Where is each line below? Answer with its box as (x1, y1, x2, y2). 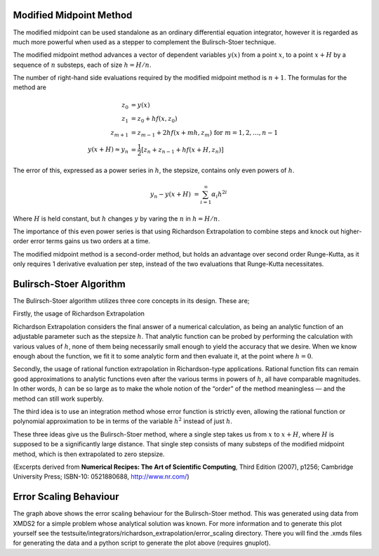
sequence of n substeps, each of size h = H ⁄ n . (13, 60, 152, 69)
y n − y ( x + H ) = (149, 190, 199, 200)
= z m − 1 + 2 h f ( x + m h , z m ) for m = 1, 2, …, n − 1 (131, 129, 279, 138)
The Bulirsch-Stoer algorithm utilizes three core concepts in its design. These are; (13, 297, 250, 305)
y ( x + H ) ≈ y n (88, 146, 129, 155)
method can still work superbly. (13, 394, 105, 403)
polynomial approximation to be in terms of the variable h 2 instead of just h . (13, 416, 233, 425)
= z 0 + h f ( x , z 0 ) (131, 115, 178, 124)
